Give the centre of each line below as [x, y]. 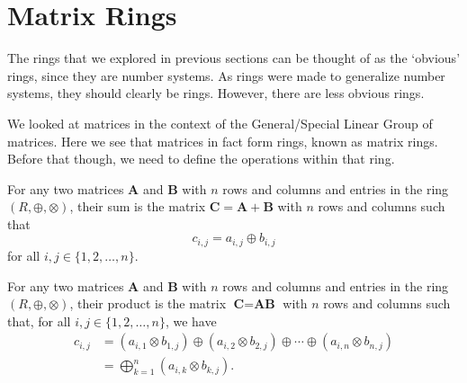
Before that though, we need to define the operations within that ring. [201, 159]
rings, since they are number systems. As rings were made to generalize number [226, 75]
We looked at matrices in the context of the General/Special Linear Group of [220, 123]
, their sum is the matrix [138, 206]
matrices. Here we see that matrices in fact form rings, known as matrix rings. [223, 141]
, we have [191, 321]
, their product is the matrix [148, 303]
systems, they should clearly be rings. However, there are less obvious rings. [216, 93]
